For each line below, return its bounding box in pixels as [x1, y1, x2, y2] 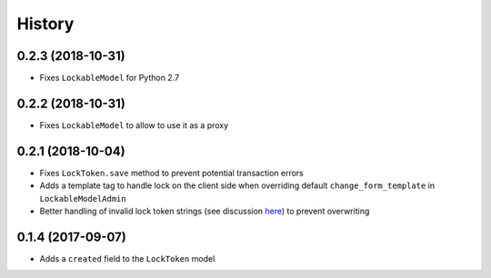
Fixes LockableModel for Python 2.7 [39, 73, 180, 84]
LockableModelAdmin [39, 194, 126, 204]
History [16, 14, 75, 34]
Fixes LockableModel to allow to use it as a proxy [39, 119, 229, 131]
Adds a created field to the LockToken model [39, 253, 215, 263]
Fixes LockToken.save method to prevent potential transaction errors [39, 167, 305, 178]
